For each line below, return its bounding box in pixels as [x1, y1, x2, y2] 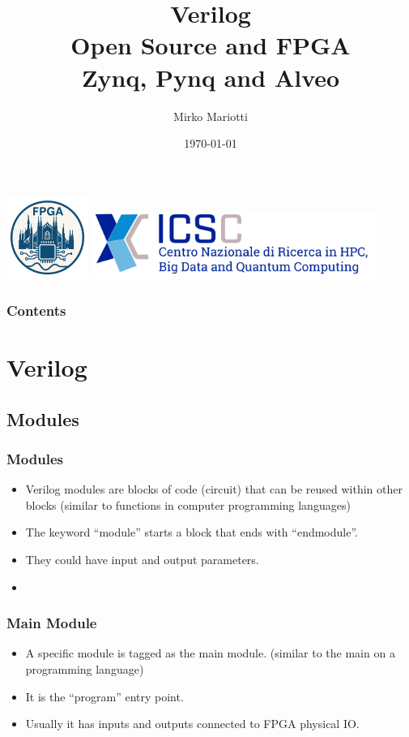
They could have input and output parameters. [25, 551, 259, 568]
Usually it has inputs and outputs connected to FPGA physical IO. [25, 715, 360, 732]
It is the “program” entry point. [25, 687, 184, 705]
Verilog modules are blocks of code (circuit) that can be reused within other [25, 481, 403, 498]
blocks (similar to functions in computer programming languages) [25, 496, 351, 513]
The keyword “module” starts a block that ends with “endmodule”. [25, 524, 358, 541]
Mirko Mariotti [173, 107, 248, 124]
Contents [6, 300, 66, 320]
